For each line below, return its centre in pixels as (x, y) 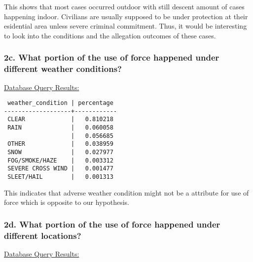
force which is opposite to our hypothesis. (67, 202)
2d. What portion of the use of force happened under (112, 224)
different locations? (43, 235)
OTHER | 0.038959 (60, 144)
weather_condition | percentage (60, 103)
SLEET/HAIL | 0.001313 (60, 177)
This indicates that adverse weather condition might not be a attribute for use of (126, 192)
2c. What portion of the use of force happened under (112, 57)
